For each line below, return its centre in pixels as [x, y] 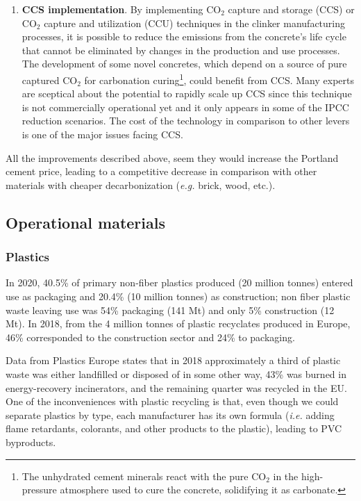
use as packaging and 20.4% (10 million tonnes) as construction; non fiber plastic [178, 296]
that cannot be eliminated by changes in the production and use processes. [181, 50]
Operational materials [85, 222]
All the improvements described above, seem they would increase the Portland [172, 157]
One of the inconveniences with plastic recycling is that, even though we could [172, 401]
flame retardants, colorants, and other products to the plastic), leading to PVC [174, 428]
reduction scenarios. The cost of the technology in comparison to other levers [186, 121]
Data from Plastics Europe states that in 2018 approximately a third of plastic [173, 360]
